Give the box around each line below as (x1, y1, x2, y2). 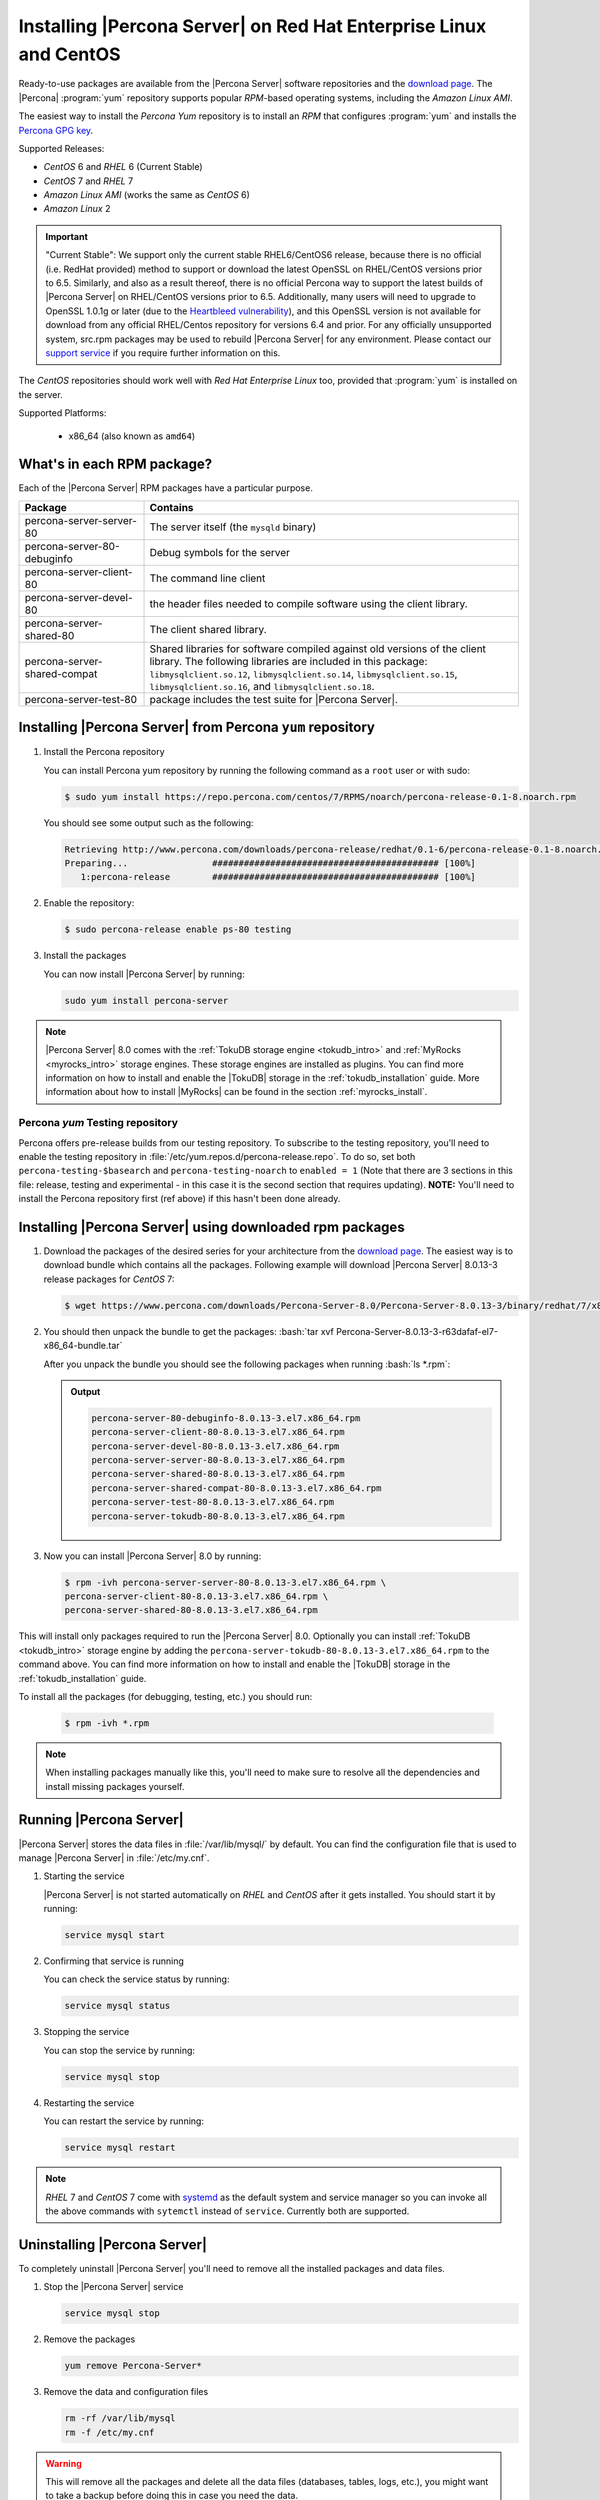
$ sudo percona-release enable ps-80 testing (64, 924, 292, 935)
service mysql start (64, 1930, 165, 1941)
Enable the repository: (43, 897, 135, 909)
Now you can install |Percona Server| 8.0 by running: (43, 1550, 262, 1562)
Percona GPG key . (18, 124, 94, 136)
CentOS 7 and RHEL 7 (43, 175, 134, 187)
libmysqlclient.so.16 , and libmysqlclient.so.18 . (149, 679, 375, 693)
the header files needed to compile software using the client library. (149, 596, 469, 610)
